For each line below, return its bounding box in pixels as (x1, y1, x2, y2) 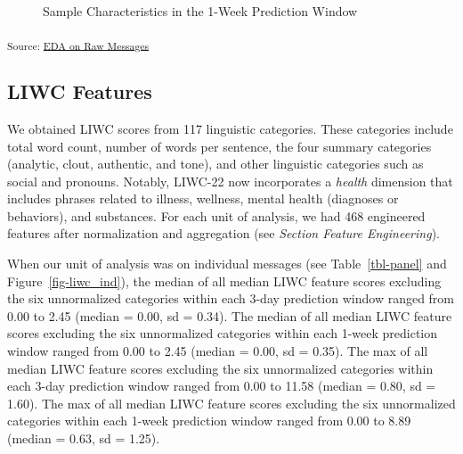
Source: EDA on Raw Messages (7, 37, 150, 53)
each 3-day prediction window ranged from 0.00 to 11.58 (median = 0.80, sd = (7, 376, 436, 395)
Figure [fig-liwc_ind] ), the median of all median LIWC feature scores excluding (7, 271, 442, 290)
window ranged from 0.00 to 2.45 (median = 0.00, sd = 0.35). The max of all (7, 342, 428, 360)
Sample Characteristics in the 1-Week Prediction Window (43, 2, 358, 20)
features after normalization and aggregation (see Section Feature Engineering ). (7, 224, 440, 243)
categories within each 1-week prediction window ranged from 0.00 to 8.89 (7, 411, 411, 430)
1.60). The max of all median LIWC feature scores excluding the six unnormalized (7, 393, 456, 412)
